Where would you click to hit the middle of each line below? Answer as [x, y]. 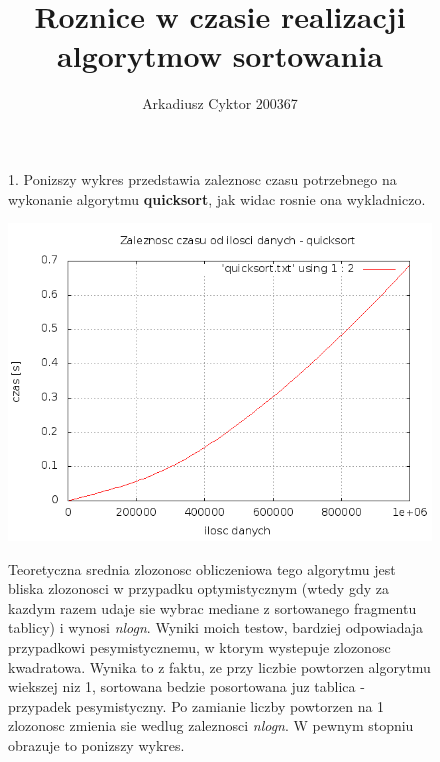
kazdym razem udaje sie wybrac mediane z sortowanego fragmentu [212, 607]
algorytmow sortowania [220, 55]
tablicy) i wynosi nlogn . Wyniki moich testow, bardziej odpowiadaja [216, 627]
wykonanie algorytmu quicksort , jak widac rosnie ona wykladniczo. [217, 198]
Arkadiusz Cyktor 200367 [220, 103]
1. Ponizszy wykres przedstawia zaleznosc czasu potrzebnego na [202, 178]
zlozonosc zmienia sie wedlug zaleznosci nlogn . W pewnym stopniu [211, 725]
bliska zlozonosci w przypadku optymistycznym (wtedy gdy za [198, 588]
